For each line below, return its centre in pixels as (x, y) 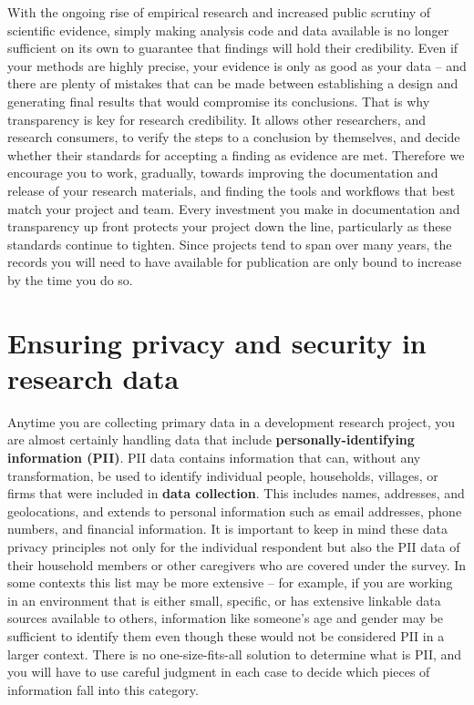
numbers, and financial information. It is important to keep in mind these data (227, 529)
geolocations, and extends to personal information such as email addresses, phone (235, 511)
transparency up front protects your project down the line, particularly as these (230, 226)
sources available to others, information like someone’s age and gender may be (226, 618)
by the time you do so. (70, 279)
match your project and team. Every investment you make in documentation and (234, 208)
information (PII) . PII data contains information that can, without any (214, 457)
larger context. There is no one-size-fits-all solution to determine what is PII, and (235, 654)
